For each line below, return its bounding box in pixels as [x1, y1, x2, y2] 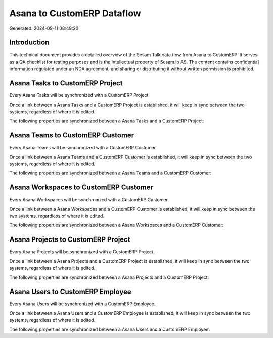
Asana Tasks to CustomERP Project [9, 79, 123, 88]
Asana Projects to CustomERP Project [9, 235, 131, 244]
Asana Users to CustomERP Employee [9, 287, 131, 296]
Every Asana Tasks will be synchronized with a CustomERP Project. [9, 92, 150, 99]
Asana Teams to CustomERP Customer [9, 131, 134, 140]
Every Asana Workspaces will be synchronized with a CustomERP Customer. [9, 197, 169, 203]
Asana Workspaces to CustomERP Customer [9, 183, 154, 192]
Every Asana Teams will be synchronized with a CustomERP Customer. [9, 144, 157, 151]
